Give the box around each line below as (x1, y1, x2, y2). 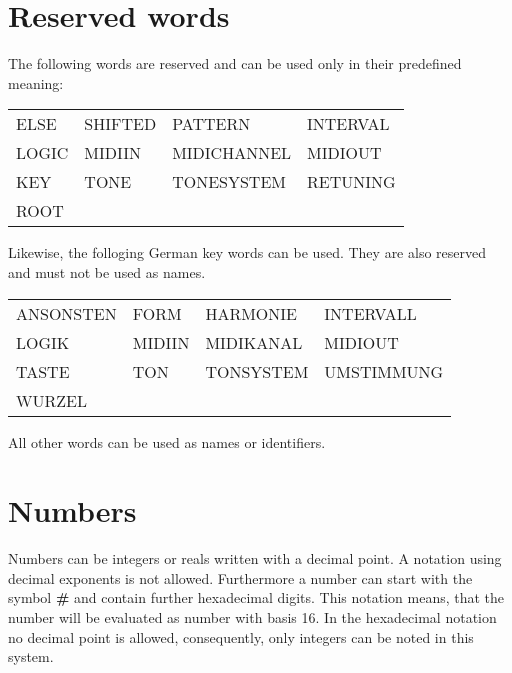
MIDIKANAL (205, 330, 303, 354)
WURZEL (16, 388, 87, 412)
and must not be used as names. (8, 261, 206, 282)
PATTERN (172, 112, 251, 136)
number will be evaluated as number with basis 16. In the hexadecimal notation (8, 607, 497, 627)
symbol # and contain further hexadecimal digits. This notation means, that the (8, 587, 505, 608)
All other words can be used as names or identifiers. (8, 431, 326, 452)
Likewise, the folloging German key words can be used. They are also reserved (8, 242, 486, 263)
